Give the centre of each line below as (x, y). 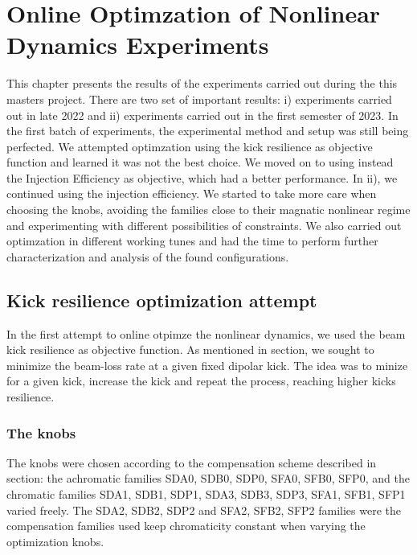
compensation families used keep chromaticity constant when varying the (186, 526)
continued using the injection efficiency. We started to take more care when (192, 193)
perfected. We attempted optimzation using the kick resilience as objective (190, 146)
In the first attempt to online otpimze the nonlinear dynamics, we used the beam (206, 333)
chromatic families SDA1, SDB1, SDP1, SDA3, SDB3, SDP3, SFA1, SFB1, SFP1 (206, 494)
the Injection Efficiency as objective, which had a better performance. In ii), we (202, 177)
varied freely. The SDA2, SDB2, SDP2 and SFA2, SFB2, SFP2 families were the (204, 510)
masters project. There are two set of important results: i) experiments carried (199, 99)
